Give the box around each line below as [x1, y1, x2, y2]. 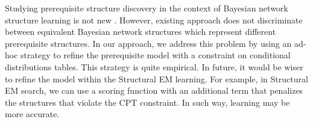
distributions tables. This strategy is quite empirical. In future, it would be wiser [5, 60, 303, 73]
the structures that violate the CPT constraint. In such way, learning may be [5, 96, 290, 108]
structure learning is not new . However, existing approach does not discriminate [5, 13, 303, 26]
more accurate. [5, 108, 60, 120]
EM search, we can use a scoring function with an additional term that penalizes [5, 84, 303, 97]
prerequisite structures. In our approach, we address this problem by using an [5, 37, 292, 49]
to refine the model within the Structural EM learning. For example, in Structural [5, 72, 308, 85]
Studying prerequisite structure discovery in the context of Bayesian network [5, 2, 288, 14]
